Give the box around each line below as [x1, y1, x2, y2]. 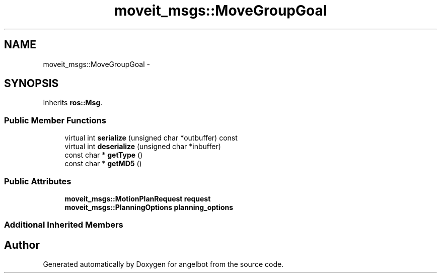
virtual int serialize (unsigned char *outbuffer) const [64, 133, 238, 143]
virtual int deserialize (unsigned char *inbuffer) [64, 142, 221, 151]
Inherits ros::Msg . [43, 98, 103, 107]
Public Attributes [4, 176, 71, 186]
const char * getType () [64, 151, 143, 160]
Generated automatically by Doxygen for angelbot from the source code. [43, 260, 284, 269]
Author [4, 238, 40, 251]
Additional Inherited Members [4, 220, 123, 230]
